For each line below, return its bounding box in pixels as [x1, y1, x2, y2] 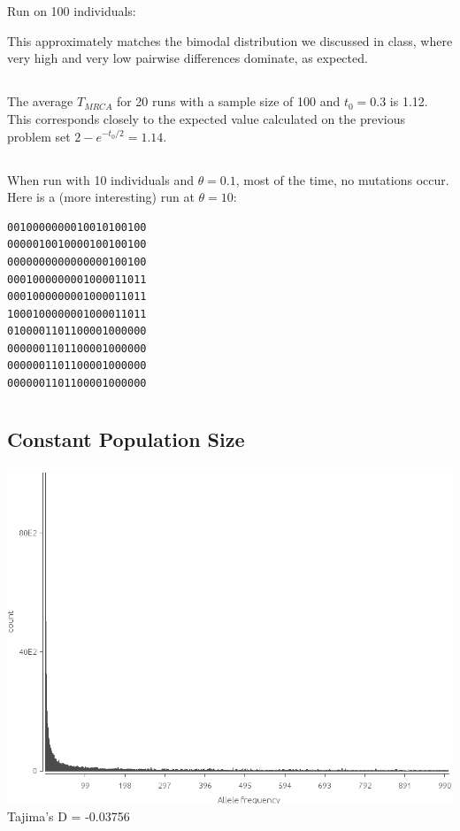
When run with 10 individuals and [7, 170, 194, 189]
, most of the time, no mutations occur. [235, 170, 449, 189]
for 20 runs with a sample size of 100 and [116, 92, 341, 111]
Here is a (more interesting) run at [7, 188, 195, 206]
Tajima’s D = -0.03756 [7, 806, 130, 825]
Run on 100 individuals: [7, 2, 136, 20]
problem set [7, 127, 71, 145]
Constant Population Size [7, 425, 245, 452]
